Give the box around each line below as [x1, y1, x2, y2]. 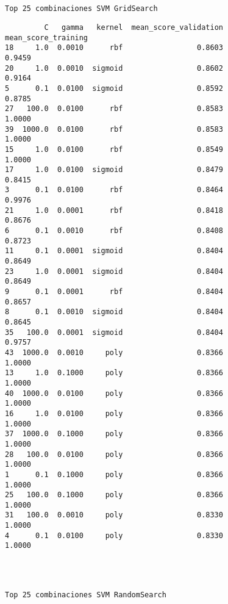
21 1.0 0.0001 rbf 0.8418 [5, 206, 223, 215]
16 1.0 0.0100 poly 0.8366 [5, 409, 223, 418]
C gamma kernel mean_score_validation [44, 23, 223, 32]
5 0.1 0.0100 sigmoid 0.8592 [5, 84, 223, 93]
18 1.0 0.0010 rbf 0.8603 [5, 43, 223, 52]
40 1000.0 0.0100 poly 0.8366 [5, 389, 223, 398]
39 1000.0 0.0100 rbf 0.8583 [5, 124, 223, 134]
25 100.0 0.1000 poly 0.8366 [5, 491, 223, 500]
